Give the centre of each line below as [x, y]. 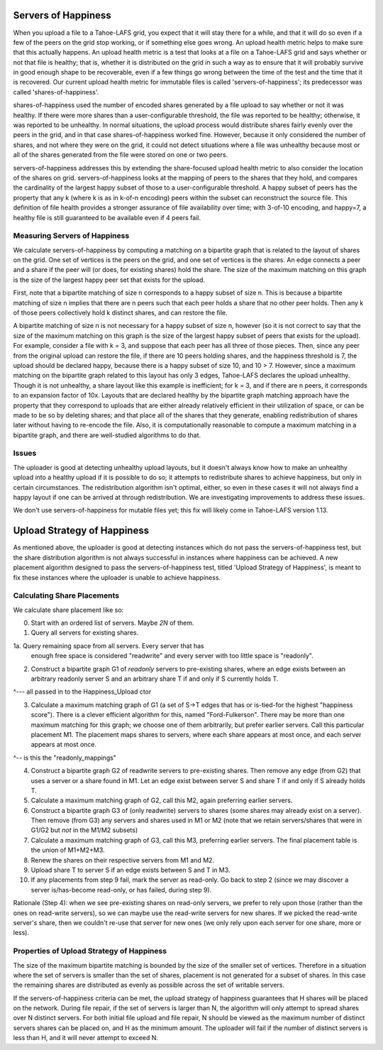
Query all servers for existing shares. [84, 633]
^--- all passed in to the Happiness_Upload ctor [82, 691]
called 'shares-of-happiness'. [56, 92]
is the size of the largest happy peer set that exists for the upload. [109, 280]
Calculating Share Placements [66, 596]
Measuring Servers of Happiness [71, 236]
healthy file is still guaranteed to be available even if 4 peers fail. [107, 217]
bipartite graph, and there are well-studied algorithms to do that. [107, 435]
